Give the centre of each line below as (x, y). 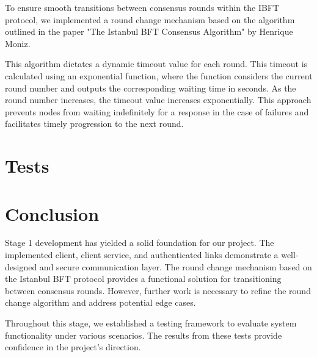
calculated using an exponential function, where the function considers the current (159, 75)
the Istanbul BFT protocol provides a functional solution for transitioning (143, 279)
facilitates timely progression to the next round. (94, 124)
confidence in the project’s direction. (73, 347)
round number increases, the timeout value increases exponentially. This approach (158, 100)
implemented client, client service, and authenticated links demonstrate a (142, 255)
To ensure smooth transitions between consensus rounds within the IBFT (142, 7)
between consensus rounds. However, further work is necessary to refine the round (158, 290)
